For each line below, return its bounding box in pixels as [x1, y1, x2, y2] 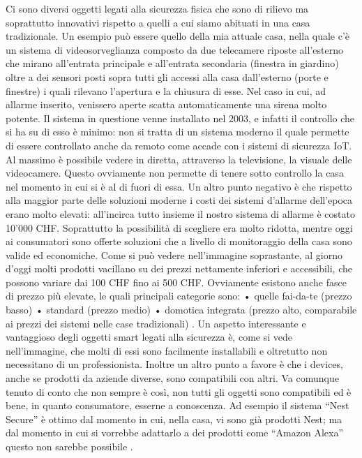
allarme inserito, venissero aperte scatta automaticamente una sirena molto [6, 97, 327, 112]
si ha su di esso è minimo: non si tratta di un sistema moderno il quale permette [6, 124, 349, 139]
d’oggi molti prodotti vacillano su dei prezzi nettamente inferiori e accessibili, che [6, 261, 352, 276]
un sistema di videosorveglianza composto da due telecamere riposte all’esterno [6, 42, 343, 57]
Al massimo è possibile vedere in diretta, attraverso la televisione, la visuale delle [6, 152, 352, 166]
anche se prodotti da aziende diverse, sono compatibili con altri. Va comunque [6, 371, 339, 385]
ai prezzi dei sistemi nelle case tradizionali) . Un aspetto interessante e [6, 316, 306, 330]
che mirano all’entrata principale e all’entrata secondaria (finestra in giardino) [6, 56, 339, 71]
